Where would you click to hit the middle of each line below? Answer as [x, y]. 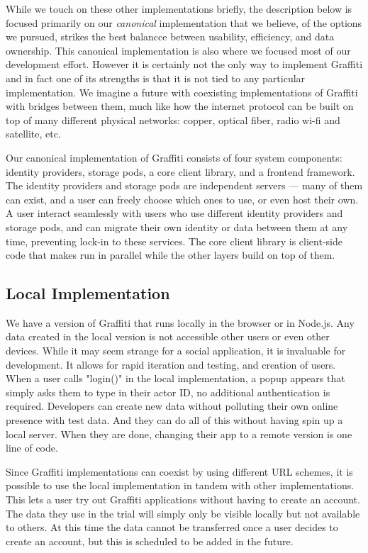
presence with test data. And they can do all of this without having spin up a [174, 420]
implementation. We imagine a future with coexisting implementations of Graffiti [182, 92]
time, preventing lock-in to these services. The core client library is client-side [174, 241]
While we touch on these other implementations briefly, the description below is [179, 9]
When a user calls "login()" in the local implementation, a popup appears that [175, 378]
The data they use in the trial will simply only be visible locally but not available [183, 513]
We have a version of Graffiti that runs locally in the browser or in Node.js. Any [180, 322]
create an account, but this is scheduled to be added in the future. [150, 541]
